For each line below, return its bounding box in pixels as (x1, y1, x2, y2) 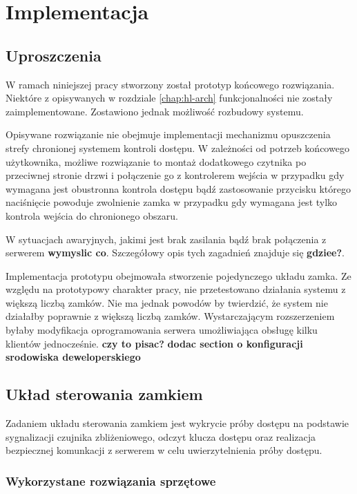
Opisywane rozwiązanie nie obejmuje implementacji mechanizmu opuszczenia (6, 127, 331, 142)
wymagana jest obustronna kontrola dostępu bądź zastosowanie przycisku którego (6, 181, 351, 196)
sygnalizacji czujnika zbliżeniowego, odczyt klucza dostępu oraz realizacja (6, 429, 316, 444)
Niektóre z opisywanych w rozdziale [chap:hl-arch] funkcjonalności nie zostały (6, 91, 333, 105)
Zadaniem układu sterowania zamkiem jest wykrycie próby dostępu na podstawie (6, 416, 349, 430)
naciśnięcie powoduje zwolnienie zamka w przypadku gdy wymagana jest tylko (6, 195, 338, 209)
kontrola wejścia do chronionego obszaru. (6, 208, 178, 222)
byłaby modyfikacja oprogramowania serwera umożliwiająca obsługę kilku (6, 323, 318, 337)
